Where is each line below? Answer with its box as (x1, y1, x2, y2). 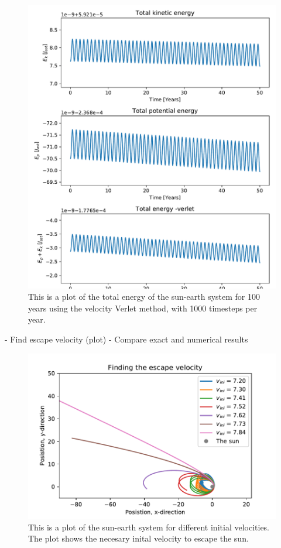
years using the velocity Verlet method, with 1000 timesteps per (28, 302, 258, 314)
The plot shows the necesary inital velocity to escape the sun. (28, 532, 249, 544)
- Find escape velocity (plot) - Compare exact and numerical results (5, 333, 248, 345)
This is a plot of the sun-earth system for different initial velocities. (28, 520, 270, 533)
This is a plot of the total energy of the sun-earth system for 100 (28, 290, 260, 303)
